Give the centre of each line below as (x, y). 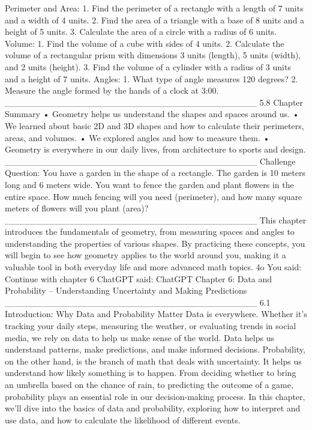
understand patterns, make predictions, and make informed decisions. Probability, (155, 349)
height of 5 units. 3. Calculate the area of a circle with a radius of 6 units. (141, 32)
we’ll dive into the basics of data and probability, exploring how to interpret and (153, 408)
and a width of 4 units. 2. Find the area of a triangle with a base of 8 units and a (155, 20)
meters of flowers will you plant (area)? (77, 208)
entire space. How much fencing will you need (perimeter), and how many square (154, 196)
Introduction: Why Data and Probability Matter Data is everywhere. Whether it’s (156, 314)
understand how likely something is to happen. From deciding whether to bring (151, 373)
